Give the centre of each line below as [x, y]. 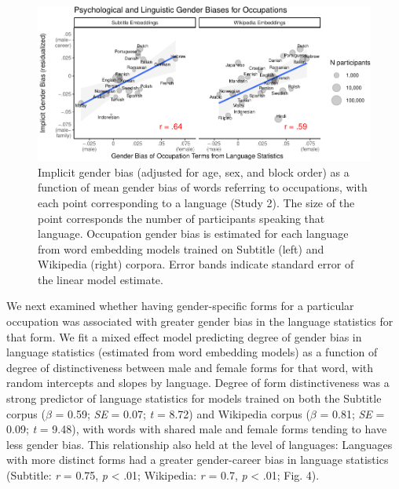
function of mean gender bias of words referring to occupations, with [203, 187]
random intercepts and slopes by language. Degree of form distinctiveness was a [198, 383]
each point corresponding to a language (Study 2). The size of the [196, 202]
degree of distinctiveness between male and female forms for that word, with [190, 367]
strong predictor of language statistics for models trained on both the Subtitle [194, 398]
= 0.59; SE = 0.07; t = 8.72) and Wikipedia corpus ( [183, 413]
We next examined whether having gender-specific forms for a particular [180, 306]
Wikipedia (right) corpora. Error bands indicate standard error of [196, 264]
